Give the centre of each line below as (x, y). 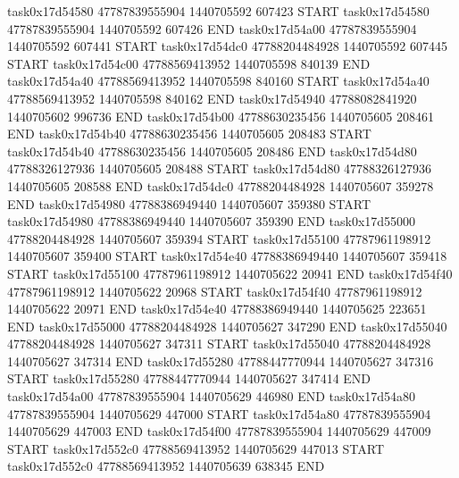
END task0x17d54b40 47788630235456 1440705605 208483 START (189, 134)
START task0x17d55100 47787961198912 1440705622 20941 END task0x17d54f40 (230, 273)
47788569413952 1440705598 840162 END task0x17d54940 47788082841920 (212, 98)
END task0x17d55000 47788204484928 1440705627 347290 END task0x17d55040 (227, 326)
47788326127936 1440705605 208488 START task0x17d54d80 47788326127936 (220, 168)
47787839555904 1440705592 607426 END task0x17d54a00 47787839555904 (212, 28)
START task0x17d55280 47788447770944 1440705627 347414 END (189, 378)
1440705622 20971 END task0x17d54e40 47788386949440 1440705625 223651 (217, 309)
